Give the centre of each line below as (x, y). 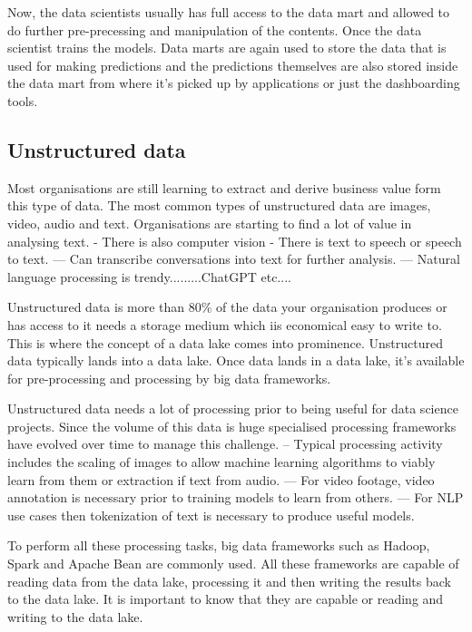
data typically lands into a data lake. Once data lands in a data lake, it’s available (236, 360)
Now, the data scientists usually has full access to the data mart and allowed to (229, 12)
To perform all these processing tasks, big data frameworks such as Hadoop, (219, 545)
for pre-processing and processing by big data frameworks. (169, 378)
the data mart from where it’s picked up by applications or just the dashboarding (234, 83)
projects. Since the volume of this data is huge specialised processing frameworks (232, 426)
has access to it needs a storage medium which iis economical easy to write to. (225, 324)
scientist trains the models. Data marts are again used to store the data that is (227, 48)
